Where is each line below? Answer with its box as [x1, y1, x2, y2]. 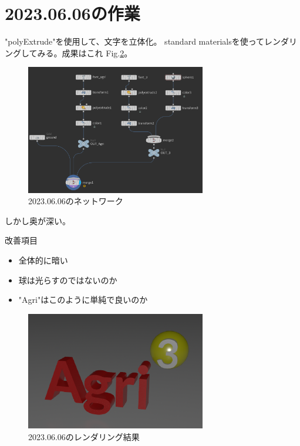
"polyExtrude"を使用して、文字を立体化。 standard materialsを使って [5, 35, 264, 48]
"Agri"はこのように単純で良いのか [18, 293, 148, 306]
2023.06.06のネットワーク [28, 195, 123, 207]
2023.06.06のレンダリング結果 [28, 430, 140, 442]
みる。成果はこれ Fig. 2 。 [37, 46, 133, 59]
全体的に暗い [18, 254, 68, 266]
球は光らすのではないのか [18, 273, 117, 286]
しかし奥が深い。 [5, 214, 70, 227]
